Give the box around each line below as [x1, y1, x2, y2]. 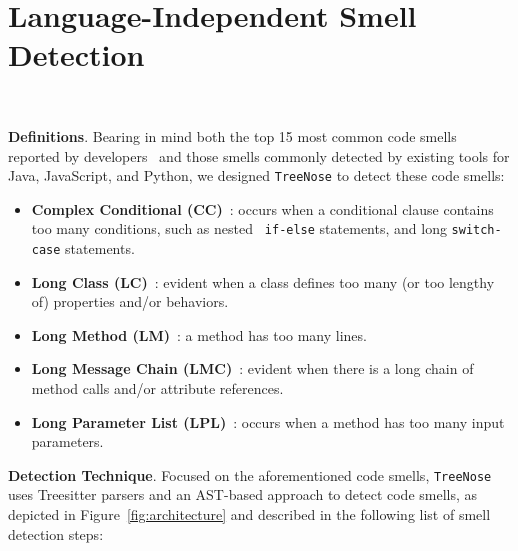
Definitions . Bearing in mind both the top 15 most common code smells [8, 125, 457, 146]
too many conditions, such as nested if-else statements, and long [31, 218, 447, 239]
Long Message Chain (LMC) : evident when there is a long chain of [31, 358, 474, 379]
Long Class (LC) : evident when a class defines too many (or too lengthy [31, 271, 495, 292]
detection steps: [8, 523, 104, 544]
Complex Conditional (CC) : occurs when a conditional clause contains [31, 198, 494, 219]
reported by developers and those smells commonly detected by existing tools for [8, 145, 510, 166]
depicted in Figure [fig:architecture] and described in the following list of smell [8, 504, 491, 525]
